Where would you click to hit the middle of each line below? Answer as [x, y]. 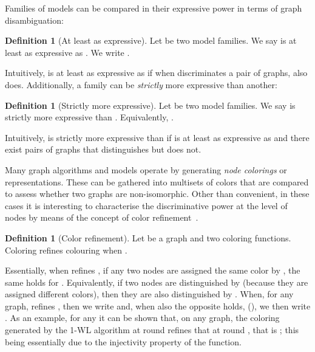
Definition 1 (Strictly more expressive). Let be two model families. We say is [150, 105]
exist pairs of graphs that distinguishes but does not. [103, 149]
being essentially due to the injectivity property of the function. [123, 341]
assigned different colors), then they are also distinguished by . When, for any [149, 294]
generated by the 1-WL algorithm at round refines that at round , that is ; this [152, 330]
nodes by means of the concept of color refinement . [102, 217]
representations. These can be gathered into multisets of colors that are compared [157, 181]
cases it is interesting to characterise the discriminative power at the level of [146, 205]
